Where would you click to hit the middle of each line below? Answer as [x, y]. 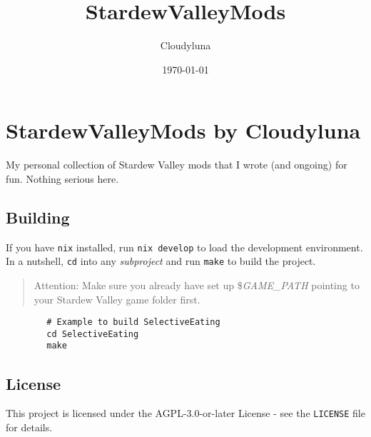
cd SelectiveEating [93, 334]
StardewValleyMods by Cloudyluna [183, 130]
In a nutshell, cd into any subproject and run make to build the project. [161, 261]
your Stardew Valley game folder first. [117, 299]
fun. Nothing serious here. [62, 178]
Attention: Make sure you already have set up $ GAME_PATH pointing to [197, 285]
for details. [29, 427]
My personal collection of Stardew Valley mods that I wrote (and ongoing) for [177, 165]
